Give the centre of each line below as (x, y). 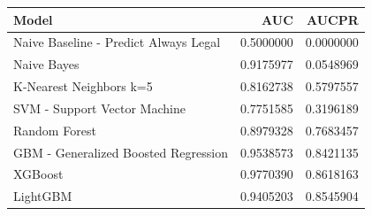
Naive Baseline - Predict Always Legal (117, 42)
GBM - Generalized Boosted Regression (121, 152)
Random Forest (55, 130)
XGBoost (38, 174)
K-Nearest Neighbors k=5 (83, 86)
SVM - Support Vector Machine (99, 108)
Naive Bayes (46, 64)
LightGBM (43, 196)
